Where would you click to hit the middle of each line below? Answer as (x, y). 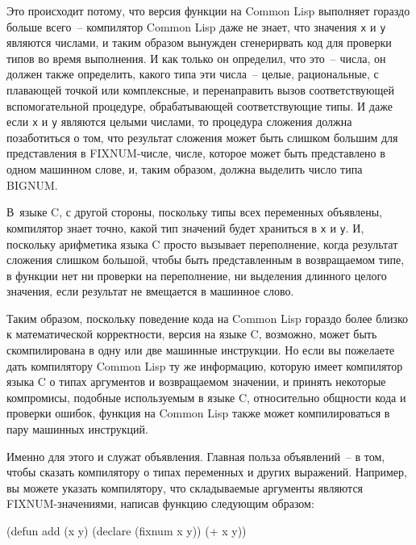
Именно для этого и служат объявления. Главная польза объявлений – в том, (196, 456)
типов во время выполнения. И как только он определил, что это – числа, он (196, 58)
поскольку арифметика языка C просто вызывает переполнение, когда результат (202, 243)
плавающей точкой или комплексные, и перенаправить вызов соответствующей (201, 90)
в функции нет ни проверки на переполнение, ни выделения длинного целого (197, 275)
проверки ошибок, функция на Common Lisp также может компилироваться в (198, 413)
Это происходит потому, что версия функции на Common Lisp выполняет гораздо (208, 10)
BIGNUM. (32, 184)
